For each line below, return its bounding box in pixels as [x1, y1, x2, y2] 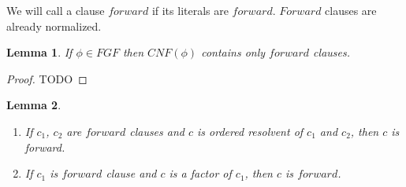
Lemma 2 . [6, 97, 61, 113]
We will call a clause [6, 2, 105, 18]
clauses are [325, 2, 377, 18]
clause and [106, 165, 157, 181]
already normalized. [6, 17, 102, 34]
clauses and [129, 123, 184, 139]
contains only [201, 44, 266, 60]
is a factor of [169, 165, 232, 181]
